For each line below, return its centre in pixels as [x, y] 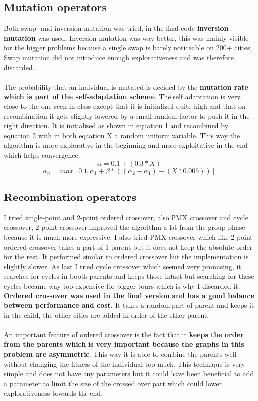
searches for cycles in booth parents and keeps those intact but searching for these [129, 276]
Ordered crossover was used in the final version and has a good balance [129, 295]
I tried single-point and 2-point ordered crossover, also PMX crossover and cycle [126, 217]
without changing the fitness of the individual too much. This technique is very [125, 363]
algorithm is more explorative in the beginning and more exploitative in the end [126, 145]
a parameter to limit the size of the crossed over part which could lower [113, 383]
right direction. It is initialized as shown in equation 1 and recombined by [116, 126]
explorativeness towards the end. [54, 393]
